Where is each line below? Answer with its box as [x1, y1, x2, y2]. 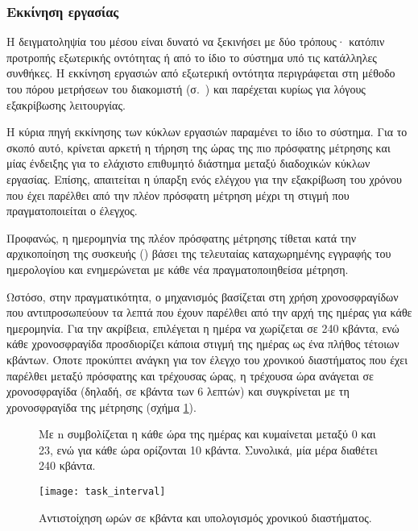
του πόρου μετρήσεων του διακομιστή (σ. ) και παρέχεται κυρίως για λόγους [6, 81, 366, 97]
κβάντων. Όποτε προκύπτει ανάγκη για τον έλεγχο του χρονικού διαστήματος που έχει [6, 351, 408, 367]
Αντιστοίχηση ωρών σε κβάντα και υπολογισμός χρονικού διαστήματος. [39, 508, 372, 525]
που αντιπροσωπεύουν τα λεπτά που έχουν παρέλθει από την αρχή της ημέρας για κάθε [6, 304, 412, 321]
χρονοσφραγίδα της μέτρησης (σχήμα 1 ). [6, 398, 197, 415]
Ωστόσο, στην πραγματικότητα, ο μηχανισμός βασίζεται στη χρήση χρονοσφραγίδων [6, 288, 399, 305]
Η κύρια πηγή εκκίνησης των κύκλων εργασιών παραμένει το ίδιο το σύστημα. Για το [6, 123, 408, 140]
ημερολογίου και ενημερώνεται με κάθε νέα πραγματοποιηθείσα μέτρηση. [6, 260, 349, 277]
